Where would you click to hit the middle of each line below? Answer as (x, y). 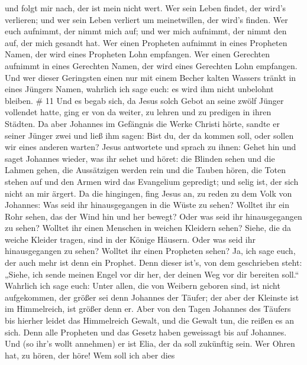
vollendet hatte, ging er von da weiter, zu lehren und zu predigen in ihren (138, 112)
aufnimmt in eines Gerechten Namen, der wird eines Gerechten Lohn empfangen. (151, 65)
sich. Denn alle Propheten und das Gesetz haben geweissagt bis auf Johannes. (146, 332)
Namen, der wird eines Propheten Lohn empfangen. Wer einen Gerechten (137, 54)
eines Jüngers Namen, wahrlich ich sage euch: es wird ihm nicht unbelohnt (139, 89)
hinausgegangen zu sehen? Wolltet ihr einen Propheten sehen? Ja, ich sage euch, (150, 251)
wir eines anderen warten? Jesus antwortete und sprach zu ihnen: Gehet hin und (151, 147)
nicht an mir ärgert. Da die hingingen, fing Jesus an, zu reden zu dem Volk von (148, 193)
